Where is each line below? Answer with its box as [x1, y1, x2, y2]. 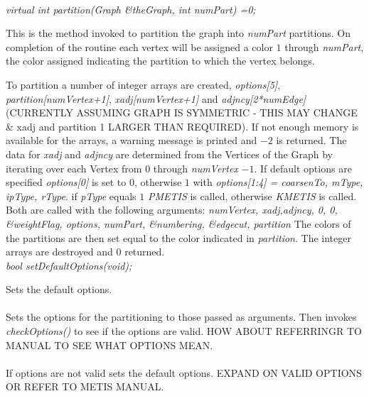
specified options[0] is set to [6, 175, 127, 189]
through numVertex [153, 160, 238, 175]
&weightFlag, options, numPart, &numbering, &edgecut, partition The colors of [6, 216, 351, 231]
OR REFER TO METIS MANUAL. [6, 379, 164, 394]
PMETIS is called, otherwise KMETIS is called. [147, 188, 357, 203]
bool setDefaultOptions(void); [6, 258, 132, 273]
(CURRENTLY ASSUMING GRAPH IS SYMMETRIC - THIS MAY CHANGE [6, 105, 358, 120]
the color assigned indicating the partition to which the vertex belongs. [6, 53, 315, 68]
